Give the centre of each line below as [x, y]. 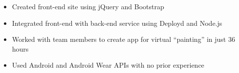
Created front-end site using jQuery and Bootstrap [88, 6]
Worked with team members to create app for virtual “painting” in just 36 [123, 39]
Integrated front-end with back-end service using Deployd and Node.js [117, 23]
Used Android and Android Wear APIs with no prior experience [108, 65]
